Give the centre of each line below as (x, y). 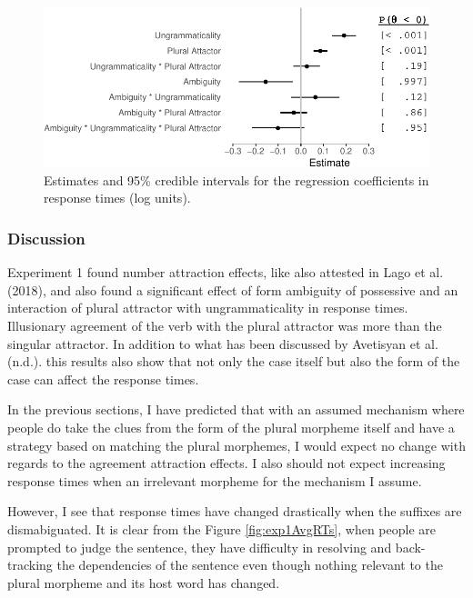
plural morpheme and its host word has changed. (144, 582)
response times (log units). (117, 198)
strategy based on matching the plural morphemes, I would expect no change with (236, 445)
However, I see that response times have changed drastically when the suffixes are (235, 511)
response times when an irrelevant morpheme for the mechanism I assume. (215, 480)
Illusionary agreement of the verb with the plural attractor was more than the (225, 326)
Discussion (46, 238)
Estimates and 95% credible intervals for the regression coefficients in (236, 179)
